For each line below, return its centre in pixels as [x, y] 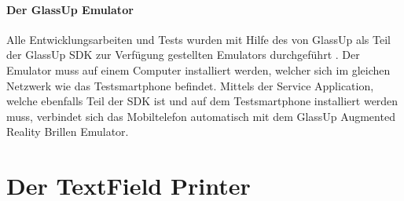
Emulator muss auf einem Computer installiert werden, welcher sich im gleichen [198, 69]
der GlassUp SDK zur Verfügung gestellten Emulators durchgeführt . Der [183, 55]
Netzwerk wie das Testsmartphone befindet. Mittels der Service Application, [190, 85]
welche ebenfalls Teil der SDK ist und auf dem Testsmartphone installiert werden [202, 101]
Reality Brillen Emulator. [68, 132]
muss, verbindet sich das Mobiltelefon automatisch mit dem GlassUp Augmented [201, 116]
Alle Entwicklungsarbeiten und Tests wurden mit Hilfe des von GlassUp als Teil [198, 39]
